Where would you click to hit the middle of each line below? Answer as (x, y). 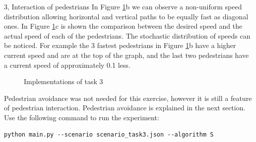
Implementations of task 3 (64, 81)
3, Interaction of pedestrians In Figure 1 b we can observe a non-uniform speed (123, 6)
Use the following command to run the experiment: (82, 117)
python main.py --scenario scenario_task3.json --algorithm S (109, 134)
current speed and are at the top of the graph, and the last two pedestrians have (127, 55)
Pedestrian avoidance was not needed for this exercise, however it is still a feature (128, 98)
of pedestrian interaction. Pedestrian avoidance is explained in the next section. (125, 108)
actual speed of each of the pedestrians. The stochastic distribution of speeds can (127, 35)
